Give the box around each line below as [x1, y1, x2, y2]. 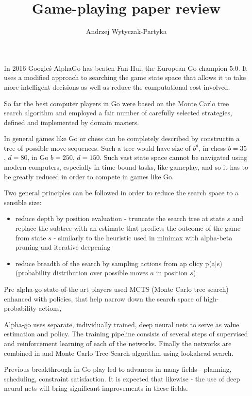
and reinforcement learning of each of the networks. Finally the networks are [4, 338, 232, 348]
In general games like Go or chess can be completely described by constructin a [4, 133, 240, 143]
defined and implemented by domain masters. [4, 117, 139, 127]
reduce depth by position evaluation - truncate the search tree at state [15, 213, 225, 223]
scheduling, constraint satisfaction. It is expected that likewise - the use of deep [4, 373, 240, 383]
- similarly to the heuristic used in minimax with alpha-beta [53, 232, 233, 242]
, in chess [199, 143, 226, 153]
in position [156, 268, 188, 278]
